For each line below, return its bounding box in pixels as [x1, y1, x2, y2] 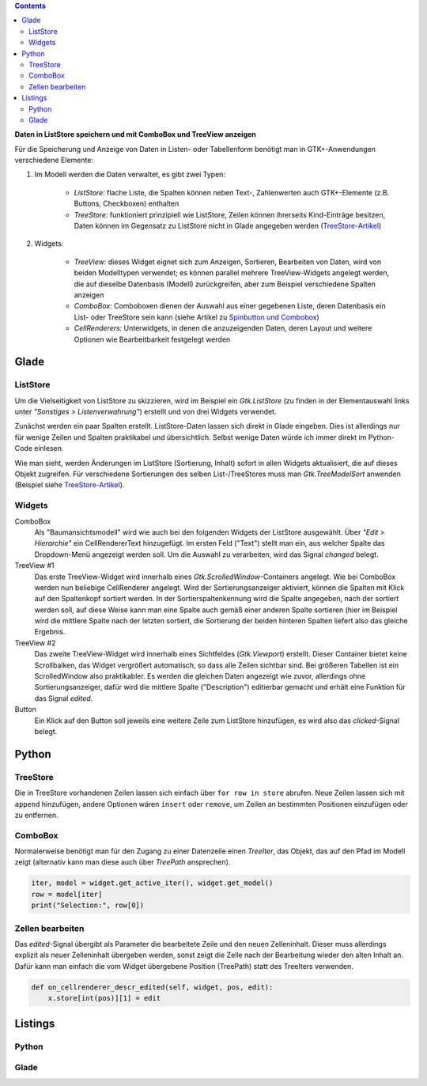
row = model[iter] [31, 890, 103, 899]
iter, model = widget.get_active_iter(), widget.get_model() [31, 879, 274, 887]
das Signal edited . [34, 693, 93, 703]
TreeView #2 [14, 638, 56, 648]
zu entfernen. [14, 810, 59, 819]
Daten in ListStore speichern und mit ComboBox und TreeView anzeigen [14, 130, 257, 139]
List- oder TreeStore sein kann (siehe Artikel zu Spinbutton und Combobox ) [74, 312, 319, 322]
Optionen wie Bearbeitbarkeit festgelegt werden [74, 335, 231, 344]
